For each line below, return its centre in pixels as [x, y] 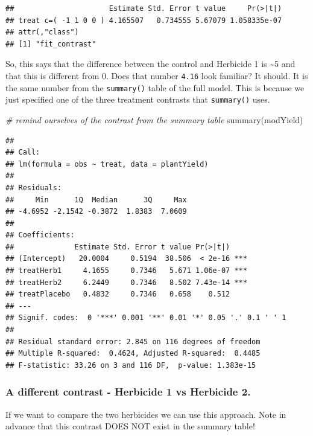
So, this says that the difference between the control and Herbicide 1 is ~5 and [150, 64]
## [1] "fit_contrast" [51, 44]
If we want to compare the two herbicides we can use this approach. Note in [146, 414]
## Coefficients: [40, 235]
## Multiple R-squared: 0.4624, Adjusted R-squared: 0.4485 [133, 354]
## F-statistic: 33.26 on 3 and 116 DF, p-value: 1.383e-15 [131, 365]
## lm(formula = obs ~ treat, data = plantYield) [107, 164]
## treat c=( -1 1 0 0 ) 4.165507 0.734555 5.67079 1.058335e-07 [144, 20]
